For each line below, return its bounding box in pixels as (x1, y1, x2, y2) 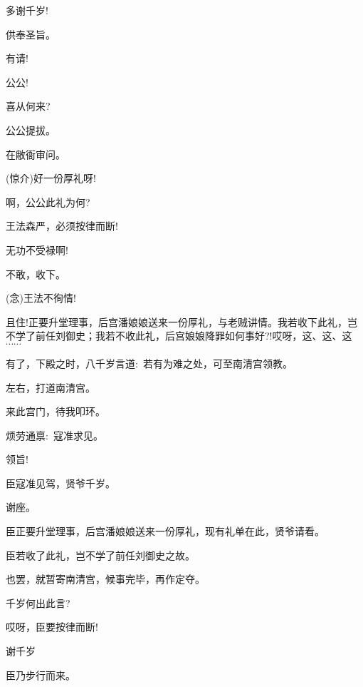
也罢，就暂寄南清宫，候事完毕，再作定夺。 (6, 571, 205, 586)
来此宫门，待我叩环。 (6, 404, 105, 419)
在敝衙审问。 (6, 146, 65, 161)
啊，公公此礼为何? (6, 194, 90, 209)
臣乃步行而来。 (6, 667, 75, 682)
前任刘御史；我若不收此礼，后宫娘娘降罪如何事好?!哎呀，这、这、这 (35, 328, 352, 343)
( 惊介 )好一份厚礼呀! (6, 171, 96, 185)
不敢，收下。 (6, 266, 65, 281)
